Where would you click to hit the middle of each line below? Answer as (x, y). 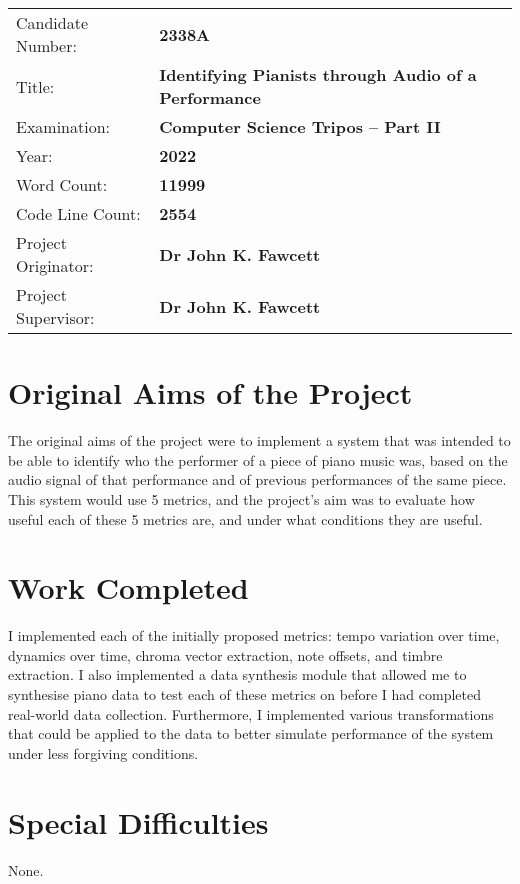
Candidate (52, 22)
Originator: (55, 265)
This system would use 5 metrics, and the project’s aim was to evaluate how (241, 498)
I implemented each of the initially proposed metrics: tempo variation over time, (254, 635)
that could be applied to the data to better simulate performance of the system (251, 733)
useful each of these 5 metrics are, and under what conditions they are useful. (245, 518)
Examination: (63, 126)
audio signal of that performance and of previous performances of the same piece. (257, 479)
